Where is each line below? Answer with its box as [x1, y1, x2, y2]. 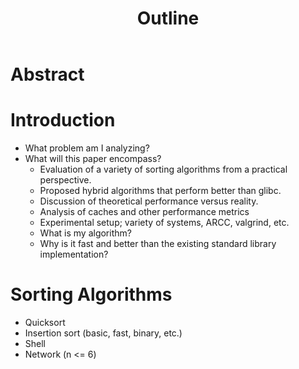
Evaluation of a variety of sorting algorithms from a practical [39, 163, 288, 176]
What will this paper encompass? [24, 153, 162, 165]
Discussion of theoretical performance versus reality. [39, 195, 259, 207]
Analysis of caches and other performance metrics [39, 206, 250, 218]
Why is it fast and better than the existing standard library [39, 238, 277, 250]
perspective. [39, 174, 92, 186]
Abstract [10, 63, 85, 86]
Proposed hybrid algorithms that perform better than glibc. [39, 185, 282, 197]
